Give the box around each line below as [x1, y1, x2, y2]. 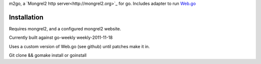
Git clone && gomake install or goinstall [9, 52, 87, 58]
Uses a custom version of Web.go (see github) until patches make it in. [9, 43, 150, 49]
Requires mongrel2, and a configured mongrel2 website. [9, 26, 121, 31]
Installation [9, 13, 43, 21]
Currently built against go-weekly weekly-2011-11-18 [9, 35, 113, 40]
